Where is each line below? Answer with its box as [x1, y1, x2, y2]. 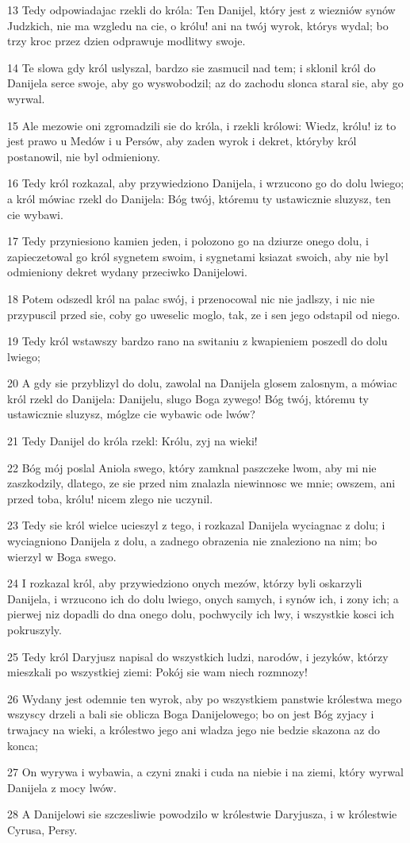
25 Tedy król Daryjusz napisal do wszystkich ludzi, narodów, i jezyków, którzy [7, 648, 389, 664]
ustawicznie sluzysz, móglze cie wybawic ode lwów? [7, 406, 255, 422]
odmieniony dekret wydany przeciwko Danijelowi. [7, 264, 247, 280]
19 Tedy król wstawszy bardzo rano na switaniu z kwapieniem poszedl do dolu [7, 333, 388, 349]
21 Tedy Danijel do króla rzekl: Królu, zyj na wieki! [7, 433, 258, 449]
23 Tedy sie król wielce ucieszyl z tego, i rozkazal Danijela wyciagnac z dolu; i [7, 517, 385, 533]
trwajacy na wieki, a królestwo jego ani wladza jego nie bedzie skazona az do [7, 721, 380, 737]
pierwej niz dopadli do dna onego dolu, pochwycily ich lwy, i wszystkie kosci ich [7, 606, 394, 622]
